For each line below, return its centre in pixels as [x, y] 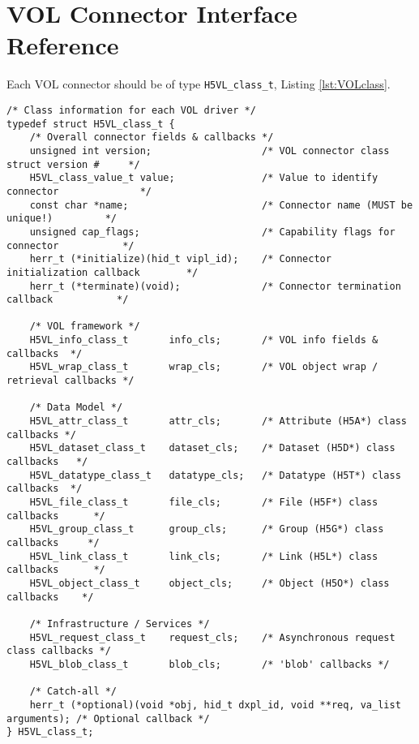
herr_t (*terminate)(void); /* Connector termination [215, 286]
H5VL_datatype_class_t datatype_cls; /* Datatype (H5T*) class [215, 475]
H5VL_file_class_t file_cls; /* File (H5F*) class [204, 502]
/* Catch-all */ [73, 692]
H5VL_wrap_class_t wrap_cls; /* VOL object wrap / [204, 367]
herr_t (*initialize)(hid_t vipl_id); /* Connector [180, 259]
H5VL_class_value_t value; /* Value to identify [204, 178]
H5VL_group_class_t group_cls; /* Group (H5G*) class [207, 529]
